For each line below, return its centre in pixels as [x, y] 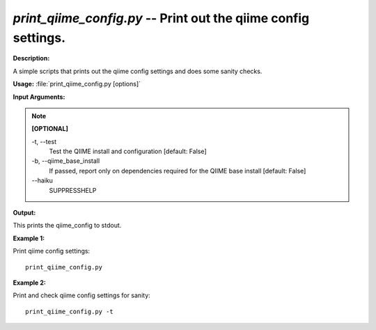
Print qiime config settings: [52, 251]
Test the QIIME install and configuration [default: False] [128, 151]
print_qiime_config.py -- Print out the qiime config [161, 18]
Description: [31, 58]
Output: [24, 213]
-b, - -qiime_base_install [66, 161]
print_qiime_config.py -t [70, 311]
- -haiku [42, 180]
